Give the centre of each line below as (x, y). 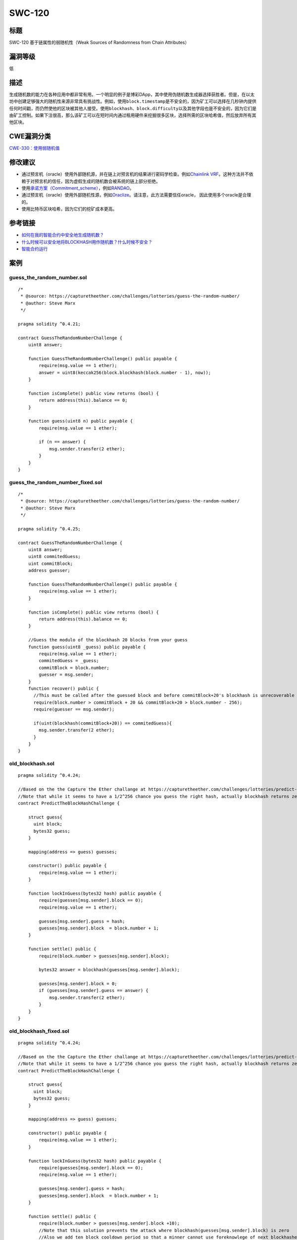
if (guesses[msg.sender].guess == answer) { (94, 991)
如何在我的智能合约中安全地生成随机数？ (63, 235)
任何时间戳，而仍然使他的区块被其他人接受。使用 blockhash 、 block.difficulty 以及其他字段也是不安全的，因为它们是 (133, 108)
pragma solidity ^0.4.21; (49, 324)
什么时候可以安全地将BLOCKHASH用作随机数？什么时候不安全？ (87, 242)
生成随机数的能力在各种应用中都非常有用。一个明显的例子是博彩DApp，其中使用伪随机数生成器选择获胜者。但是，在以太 (132, 94)
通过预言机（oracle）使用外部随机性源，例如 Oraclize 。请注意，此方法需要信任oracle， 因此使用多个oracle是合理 (136, 195)
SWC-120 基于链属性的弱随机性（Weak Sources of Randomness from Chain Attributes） (99, 43)
